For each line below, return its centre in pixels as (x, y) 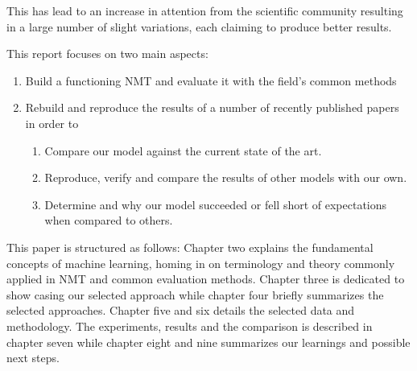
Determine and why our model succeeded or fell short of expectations (216, 204)
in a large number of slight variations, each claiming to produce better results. (199, 26)
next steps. (33, 358)
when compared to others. (109, 220)
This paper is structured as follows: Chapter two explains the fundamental (190, 247)
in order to (52, 123)
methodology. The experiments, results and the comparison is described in (190, 326)
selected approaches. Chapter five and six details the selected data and (181, 310)
